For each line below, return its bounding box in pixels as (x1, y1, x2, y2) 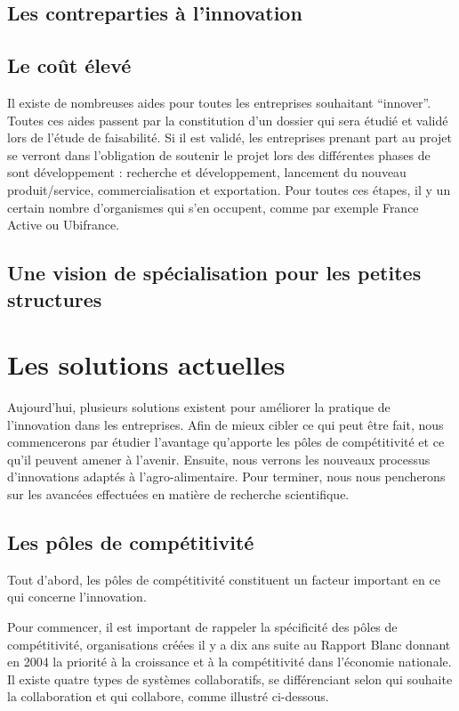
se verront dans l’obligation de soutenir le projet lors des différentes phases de (7, 145, 431, 164)
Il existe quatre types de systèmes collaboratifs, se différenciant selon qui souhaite (7, 669, 453, 688)
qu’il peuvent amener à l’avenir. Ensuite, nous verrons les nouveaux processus (7, 449, 431, 468)
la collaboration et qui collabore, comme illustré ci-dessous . (7, 687, 329, 706)
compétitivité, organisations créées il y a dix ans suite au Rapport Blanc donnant (7, 634, 451, 653)
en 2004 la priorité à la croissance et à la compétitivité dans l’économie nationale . (7, 652, 452, 671)
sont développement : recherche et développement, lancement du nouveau (7, 163, 407, 182)
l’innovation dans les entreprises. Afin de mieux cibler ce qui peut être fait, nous (7, 415, 444, 433)
